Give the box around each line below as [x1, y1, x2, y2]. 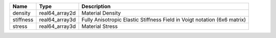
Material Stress [81, 23, 118, 30]
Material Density [81, 10, 121, 16]
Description [81, 3, 111, 10]
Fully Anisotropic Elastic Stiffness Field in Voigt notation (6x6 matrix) [81, 16, 246, 23]
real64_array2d [39, 10, 76, 16]
